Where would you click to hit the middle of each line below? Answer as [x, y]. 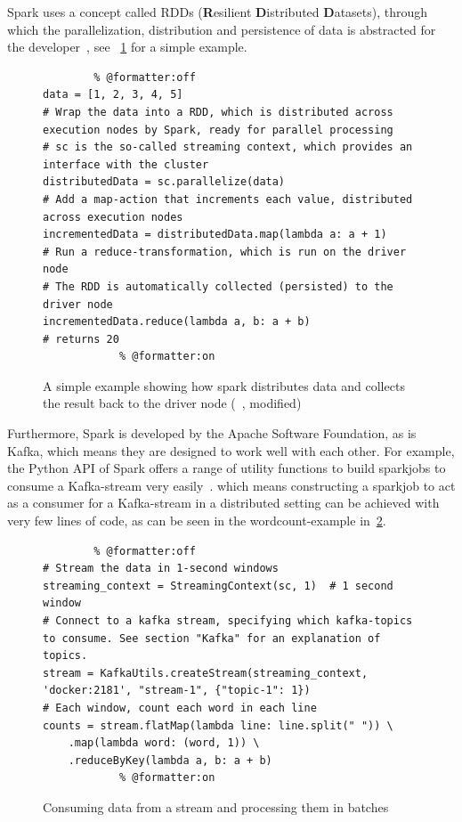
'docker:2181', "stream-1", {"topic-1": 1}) [177, 691]
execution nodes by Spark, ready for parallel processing [218, 130]
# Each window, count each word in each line [180, 708]
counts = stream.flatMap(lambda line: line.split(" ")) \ [218, 725]
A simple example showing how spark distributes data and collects [224, 385]
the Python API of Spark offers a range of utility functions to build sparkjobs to [227, 468]
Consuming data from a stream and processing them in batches [216, 806]
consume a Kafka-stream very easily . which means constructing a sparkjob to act [231, 485]
